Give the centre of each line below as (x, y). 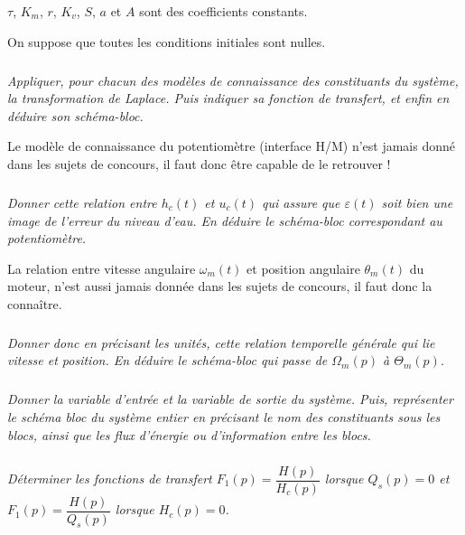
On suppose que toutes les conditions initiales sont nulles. (167, 41)
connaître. (35, 303)
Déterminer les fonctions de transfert (110, 479)
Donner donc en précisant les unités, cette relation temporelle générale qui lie (221, 342)
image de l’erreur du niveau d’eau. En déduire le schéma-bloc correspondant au (225, 220)
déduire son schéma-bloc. (75, 115)
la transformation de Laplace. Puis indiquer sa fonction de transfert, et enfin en (228, 98)
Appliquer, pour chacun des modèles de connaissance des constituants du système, (233, 80)
